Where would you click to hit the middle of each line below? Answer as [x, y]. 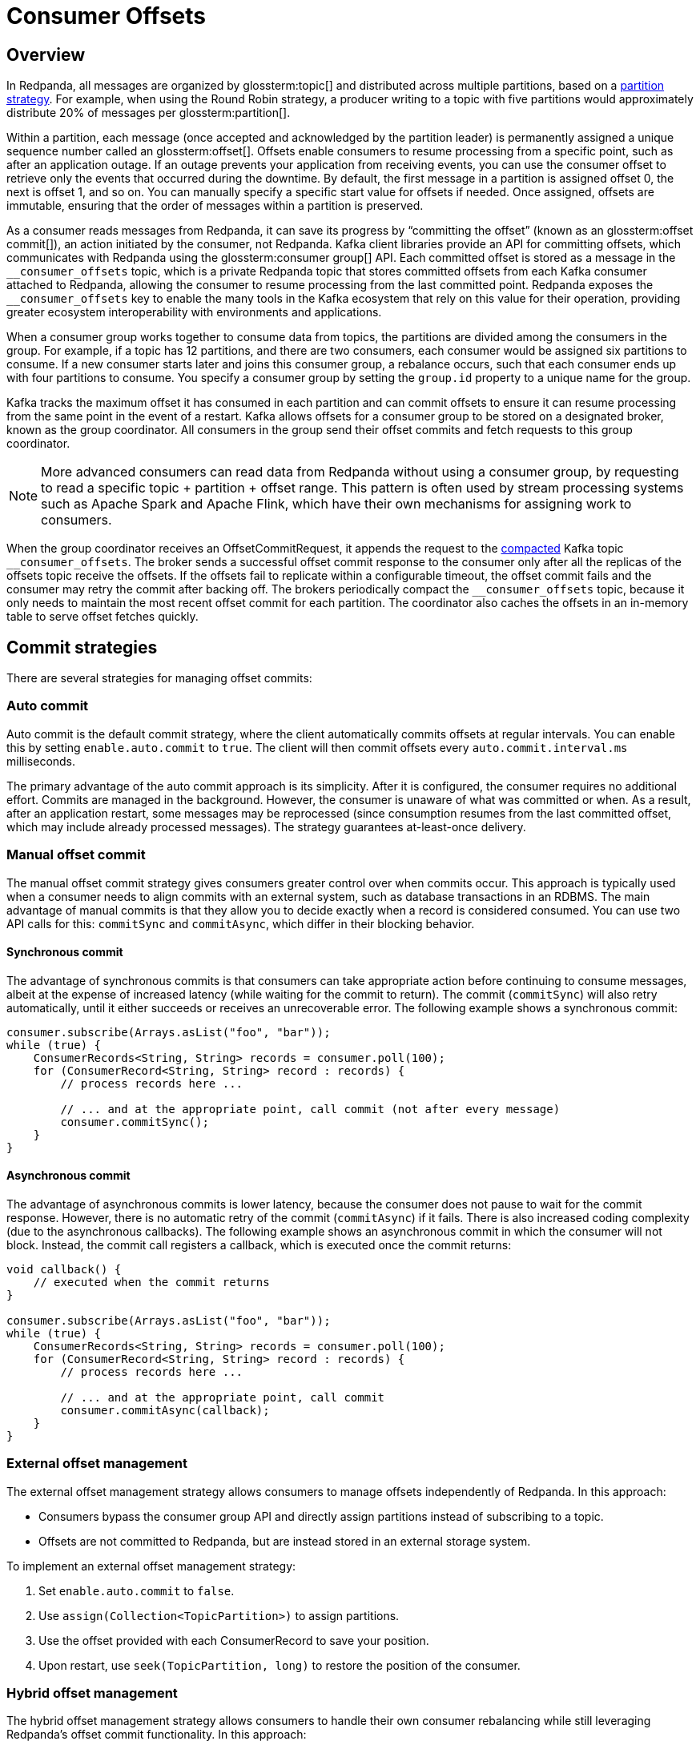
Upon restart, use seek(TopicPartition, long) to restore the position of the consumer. [280, 1665]
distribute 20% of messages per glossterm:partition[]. [149, 113]
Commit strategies [82, 647]
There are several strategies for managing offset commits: [159, 678]
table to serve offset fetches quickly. [103, 617]
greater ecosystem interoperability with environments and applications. [194, 312]
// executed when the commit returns [151, 1282]
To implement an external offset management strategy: [151, 1566]
